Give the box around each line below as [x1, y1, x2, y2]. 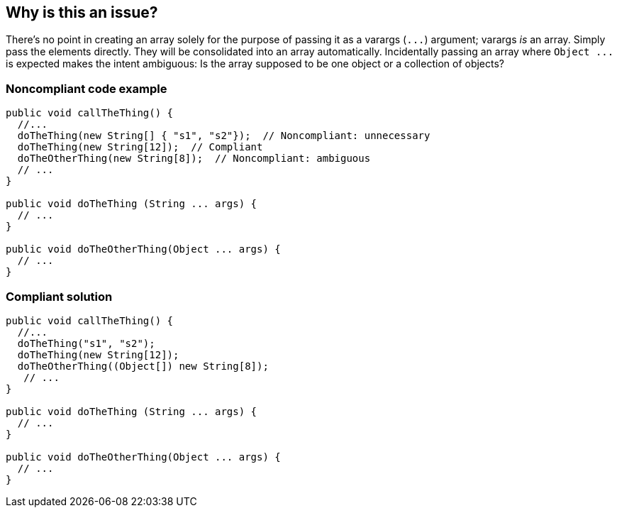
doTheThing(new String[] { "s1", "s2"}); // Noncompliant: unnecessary [17, 130, 430, 142]
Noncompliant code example [6, 81, 167, 96]
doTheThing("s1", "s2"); [17, 337, 155, 349]
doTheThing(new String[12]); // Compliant [17, 141, 263, 153]
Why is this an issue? [6, 4, 158, 21]
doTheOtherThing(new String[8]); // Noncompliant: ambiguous [17, 153, 371, 165]
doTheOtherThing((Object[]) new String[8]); [17, 360, 269, 372]
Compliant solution [6, 289, 113, 304]
